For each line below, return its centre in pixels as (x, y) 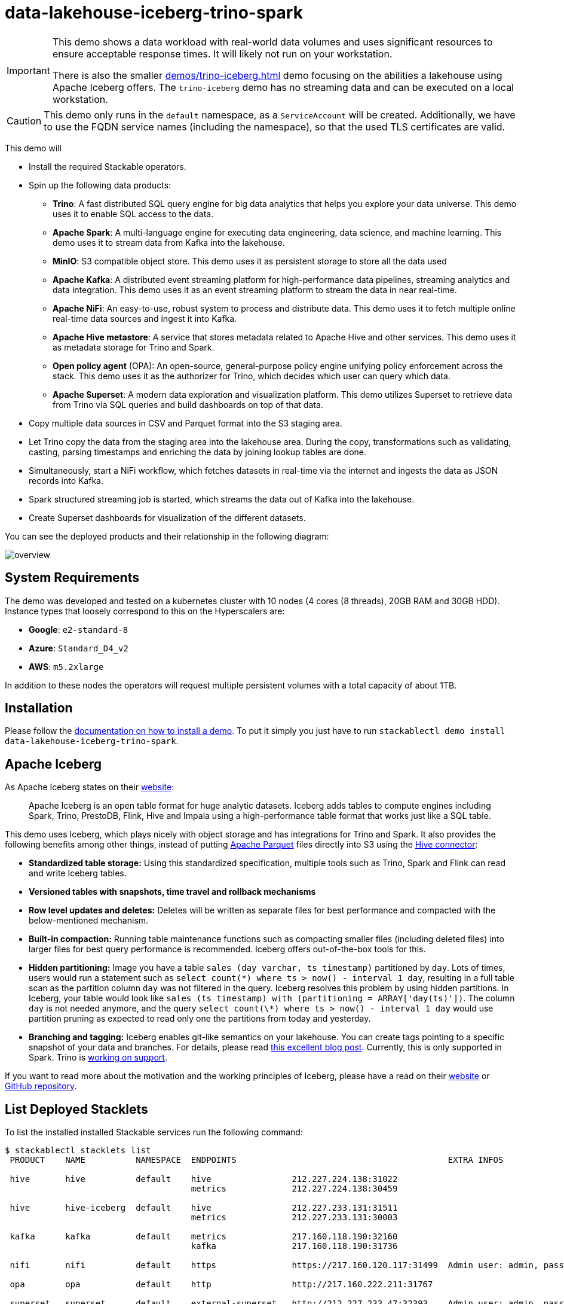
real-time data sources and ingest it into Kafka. (145, 318)
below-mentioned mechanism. (89, 921)
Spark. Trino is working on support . (98, 1058)
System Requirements (72, 578)
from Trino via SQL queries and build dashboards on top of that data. (188, 404)
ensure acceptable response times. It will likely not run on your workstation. (222, 54)
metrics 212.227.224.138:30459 (294, 1189)
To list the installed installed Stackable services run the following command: (154, 1132)
